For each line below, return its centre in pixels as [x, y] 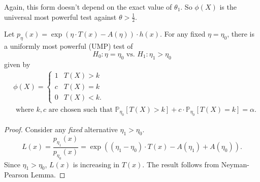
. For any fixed [183, 34]
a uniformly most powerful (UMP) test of [69, 46]
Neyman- [235, 164]
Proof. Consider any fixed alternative [61, 129]
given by [17, 64]
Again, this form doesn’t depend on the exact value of [88, 7]
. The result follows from [181, 164]
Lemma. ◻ [48, 175]
